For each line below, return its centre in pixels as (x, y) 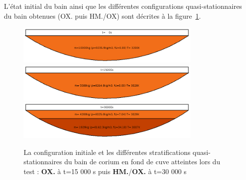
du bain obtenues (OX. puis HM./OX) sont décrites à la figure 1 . (103, 15)
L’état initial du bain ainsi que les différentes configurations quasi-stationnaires (123, 6)
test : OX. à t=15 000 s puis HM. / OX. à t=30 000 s (105, 171)
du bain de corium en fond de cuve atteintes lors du (142, 162)
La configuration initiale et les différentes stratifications (107, 152)
